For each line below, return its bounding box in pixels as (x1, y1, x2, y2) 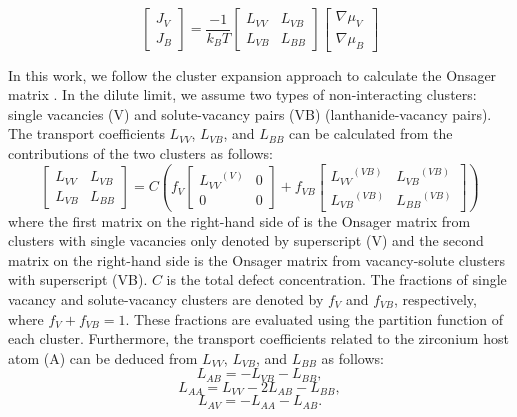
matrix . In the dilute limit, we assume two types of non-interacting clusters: (8, 84, 477, 105)
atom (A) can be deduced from (8, 347, 198, 368)
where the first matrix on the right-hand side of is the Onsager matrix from (8, 210, 471, 231)
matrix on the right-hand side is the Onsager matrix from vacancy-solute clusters (8, 249, 505, 270)
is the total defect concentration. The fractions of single (166, 269, 507, 290)
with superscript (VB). (8, 269, 148, 290)
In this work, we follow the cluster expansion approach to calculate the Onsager (8, 64, 497, 85)
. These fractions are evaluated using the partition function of (125, 308, 504, 329)
